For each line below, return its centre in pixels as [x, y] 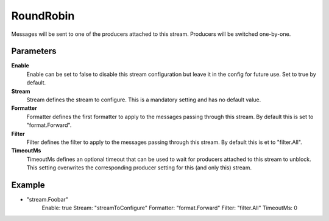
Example [28, 185]
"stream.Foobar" [47, 200]
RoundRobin [43, 16]
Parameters [34, 51]
